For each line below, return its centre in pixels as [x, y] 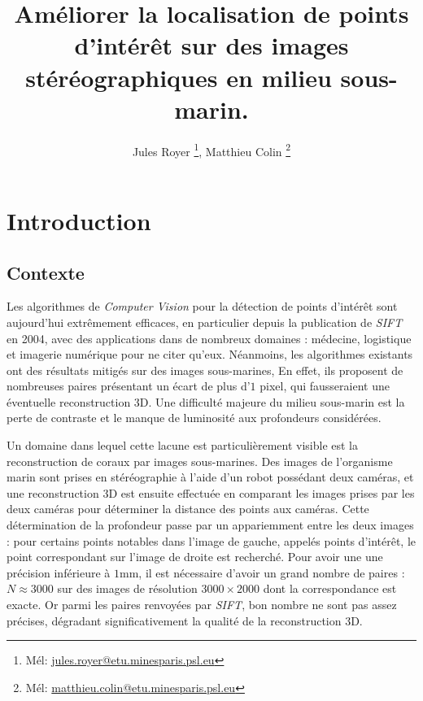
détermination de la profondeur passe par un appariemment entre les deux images [210, 525]
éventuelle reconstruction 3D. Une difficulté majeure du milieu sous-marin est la [206, 401]
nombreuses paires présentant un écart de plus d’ [129, 386]
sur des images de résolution [127, 588]
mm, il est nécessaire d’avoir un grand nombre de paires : [262, 572]
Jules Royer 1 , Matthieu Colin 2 [211, 150]
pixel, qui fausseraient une [325, 386]
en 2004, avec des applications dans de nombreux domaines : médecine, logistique [209, 338]
